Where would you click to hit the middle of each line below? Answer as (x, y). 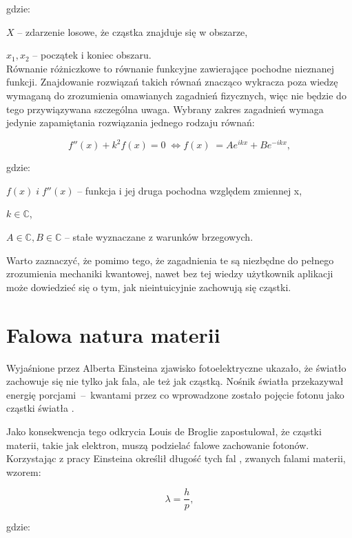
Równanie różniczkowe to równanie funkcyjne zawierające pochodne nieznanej (170, 68)
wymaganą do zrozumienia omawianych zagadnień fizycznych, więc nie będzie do (176, 95)
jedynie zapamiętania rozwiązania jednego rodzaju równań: (131, 122)
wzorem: (24, 471)
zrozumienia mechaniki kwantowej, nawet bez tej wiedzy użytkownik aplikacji (170, 273)
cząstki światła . (40, 408)
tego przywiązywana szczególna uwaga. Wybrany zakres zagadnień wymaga (165, 109)
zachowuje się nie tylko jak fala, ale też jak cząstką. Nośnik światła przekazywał (175, 381)
